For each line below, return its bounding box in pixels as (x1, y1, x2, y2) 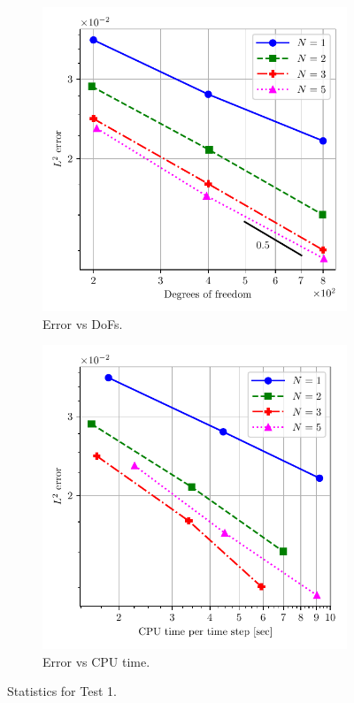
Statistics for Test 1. (7, 682, 117, 700)
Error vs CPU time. (42, 652, 150, 670)
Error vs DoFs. (42, 314, 123, 332)
